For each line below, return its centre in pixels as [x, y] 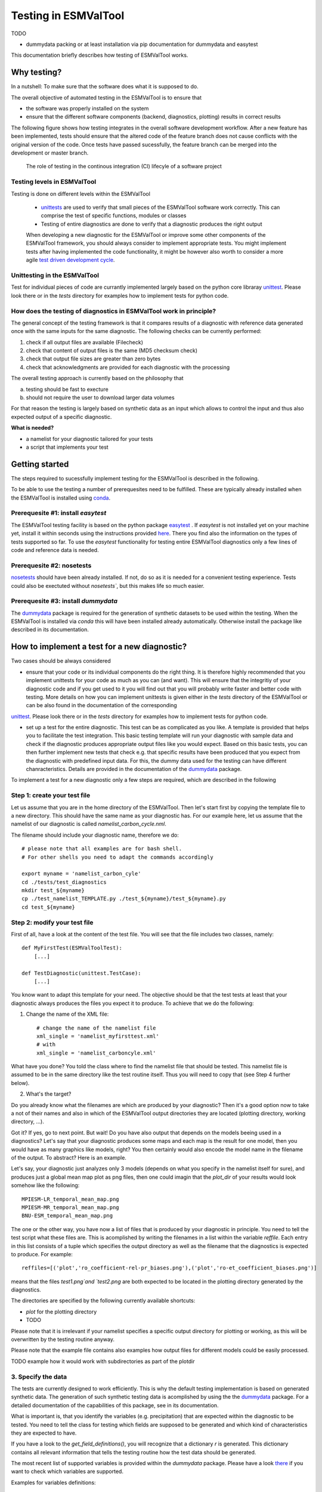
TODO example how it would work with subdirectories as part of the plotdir [103, 1361]
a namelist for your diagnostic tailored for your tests [89, 439]
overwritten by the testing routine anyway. [63, 1339]
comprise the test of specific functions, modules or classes [114, 215]
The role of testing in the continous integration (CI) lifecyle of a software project [124, 167]
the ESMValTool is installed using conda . [61, 498]
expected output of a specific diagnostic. [61, 417]
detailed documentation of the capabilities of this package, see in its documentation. [115, 1405]
